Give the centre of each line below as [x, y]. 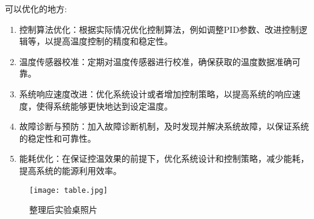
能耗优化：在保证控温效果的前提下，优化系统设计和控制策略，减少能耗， [164, 158]
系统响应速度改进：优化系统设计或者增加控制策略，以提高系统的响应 [155, 93]
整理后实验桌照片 [63, 210]
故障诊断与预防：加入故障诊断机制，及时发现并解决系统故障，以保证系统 [164, 126]
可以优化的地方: [36, 9]
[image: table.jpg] [68, 190]
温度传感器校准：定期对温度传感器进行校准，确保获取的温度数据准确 [155, 61]
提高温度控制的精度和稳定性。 [113, 41]
